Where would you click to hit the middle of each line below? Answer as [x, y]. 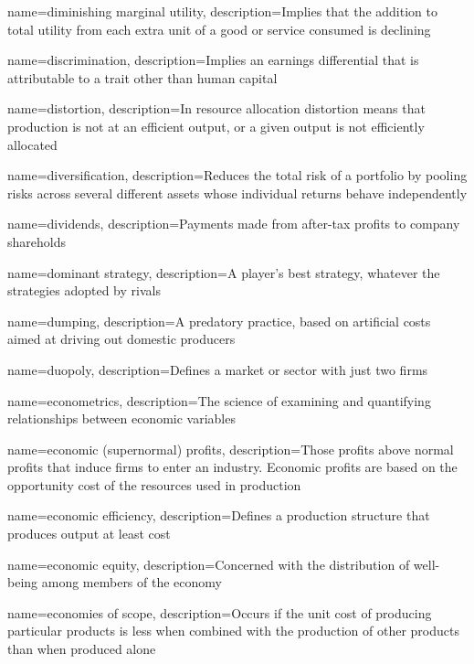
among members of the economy [132, 582]
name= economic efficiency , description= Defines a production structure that [219, 515]
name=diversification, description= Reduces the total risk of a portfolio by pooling [237, 175]
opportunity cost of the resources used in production [154, 484]
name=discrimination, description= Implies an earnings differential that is [213, 60]
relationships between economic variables [121, 418]
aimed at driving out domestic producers [121, 339]
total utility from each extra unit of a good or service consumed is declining [219, 29]
